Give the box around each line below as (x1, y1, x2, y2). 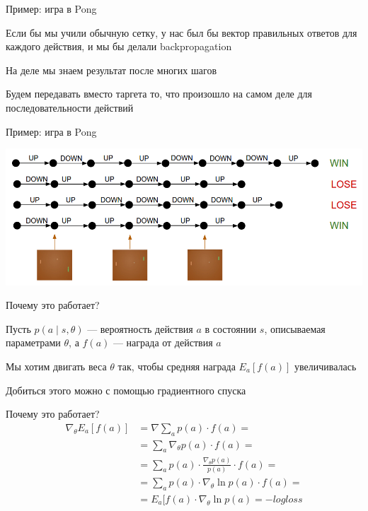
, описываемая (264, 321, 326, 336)
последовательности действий (6, 100, 134, 114)
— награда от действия (113, 335, 213, 350)
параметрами (6, 335, 61, 350)
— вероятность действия (87, 321, 193, 336)
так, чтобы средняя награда (117, 358, 236, 373)
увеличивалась (294, 358, 357, 373)
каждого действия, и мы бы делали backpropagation (6, 39, 232, 54)
